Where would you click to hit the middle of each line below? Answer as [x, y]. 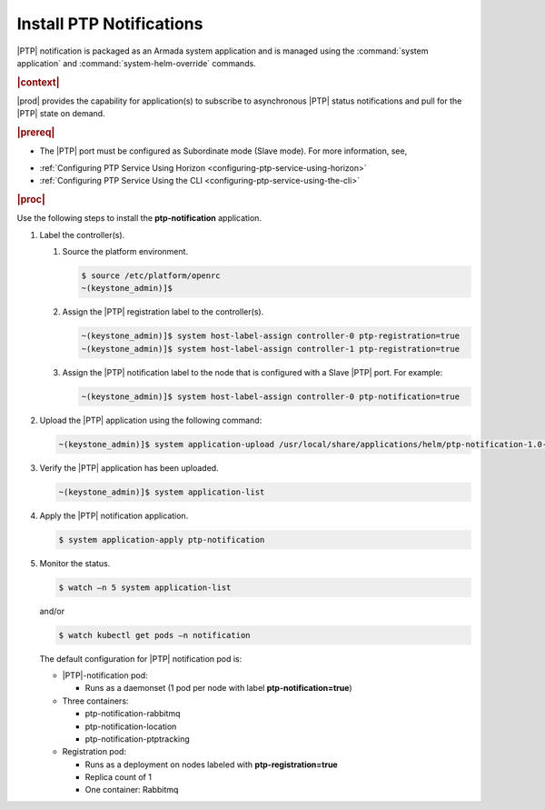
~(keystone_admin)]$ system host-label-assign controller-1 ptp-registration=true [271, 349]
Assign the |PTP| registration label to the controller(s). [163, 312]
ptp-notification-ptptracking [137, 739]
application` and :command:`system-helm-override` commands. [136, 63]
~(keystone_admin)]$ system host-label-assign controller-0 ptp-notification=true [271, 396]
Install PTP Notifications [110, 24]
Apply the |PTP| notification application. [114, 515]
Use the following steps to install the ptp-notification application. [139, 218]
